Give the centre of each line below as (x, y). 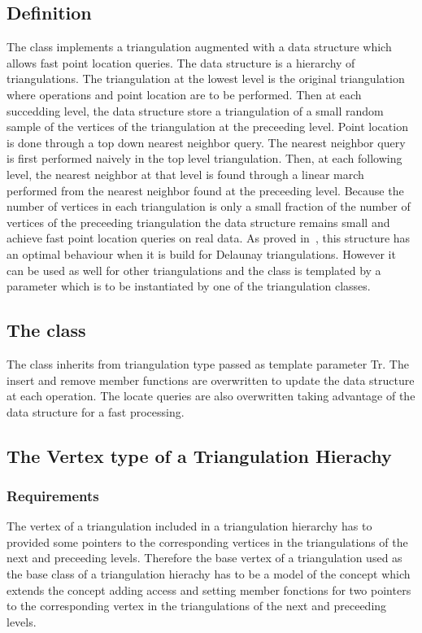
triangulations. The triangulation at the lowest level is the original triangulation (206, 79)
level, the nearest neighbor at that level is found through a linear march (185, 174)
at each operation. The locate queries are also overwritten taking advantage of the (211, 396)
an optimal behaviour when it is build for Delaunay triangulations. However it (201, 253)
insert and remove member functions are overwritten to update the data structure (211, 380)
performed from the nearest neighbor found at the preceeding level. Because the (205, 190)
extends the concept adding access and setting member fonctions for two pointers (209, 589)
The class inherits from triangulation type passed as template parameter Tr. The (208, 363)
